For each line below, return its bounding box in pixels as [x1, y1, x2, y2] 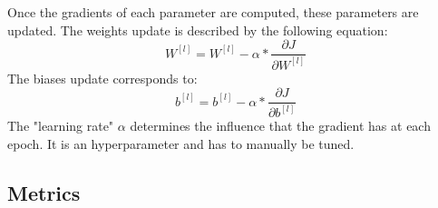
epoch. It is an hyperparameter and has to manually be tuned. [7, 134, 355, 154]
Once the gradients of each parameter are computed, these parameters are [7, 3, 419, 21]
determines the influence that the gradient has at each [130, 116, 431, 135]
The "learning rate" [7, 116, 114, 135]
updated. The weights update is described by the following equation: [7, 20, 388, 39]
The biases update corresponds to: [7, 68, 198, 87]
